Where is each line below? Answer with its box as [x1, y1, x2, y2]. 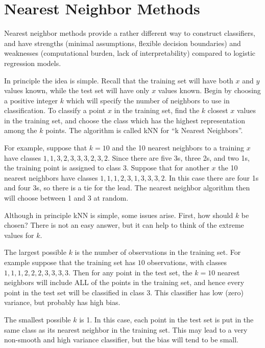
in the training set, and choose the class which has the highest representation [4, 115, 245, 125]
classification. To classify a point [4, 105, 106, 116]
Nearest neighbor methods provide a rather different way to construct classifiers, [4, 28, 255, 38]
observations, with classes [147, 257, 227, 267]
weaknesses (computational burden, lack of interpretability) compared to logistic [4, 48, 256, 58]
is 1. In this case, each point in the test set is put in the [79, 314, 254, 324]
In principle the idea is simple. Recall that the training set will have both [4, 75, 233, 85]
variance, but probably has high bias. [4, 297, 121, 308]
